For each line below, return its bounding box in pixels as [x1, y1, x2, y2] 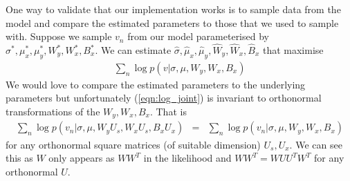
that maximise [262, 43, 324, 57]
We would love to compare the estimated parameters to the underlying [6, 77, 306, 91]
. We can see [289, 137, 342, 151]
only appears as [48, 151, 115, 165]
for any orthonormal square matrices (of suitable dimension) [6, 137, 261, 151]
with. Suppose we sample [6, 29, 112, 44]
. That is [149, 104, 187, 119]
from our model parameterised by [127, 29, 269, 44]
